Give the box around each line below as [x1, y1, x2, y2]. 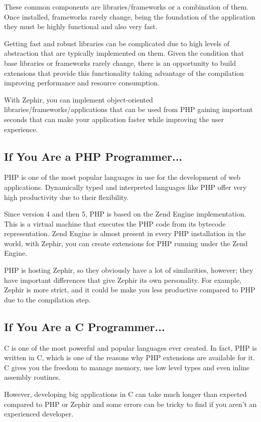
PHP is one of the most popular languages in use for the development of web [4, 172, 240, 182]
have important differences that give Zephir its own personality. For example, [4, 274, 241, 285]
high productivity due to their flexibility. [4, 191, 129, 202]
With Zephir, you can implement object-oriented [4, 94, 153, 104]
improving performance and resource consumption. [4, 77, 160, 88]
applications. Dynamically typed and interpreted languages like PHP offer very [4, 181, 247, 192]
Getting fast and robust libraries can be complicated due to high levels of [4, 38, 229, 48]
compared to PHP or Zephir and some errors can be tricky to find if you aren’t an [4, 398, 257, 409]
